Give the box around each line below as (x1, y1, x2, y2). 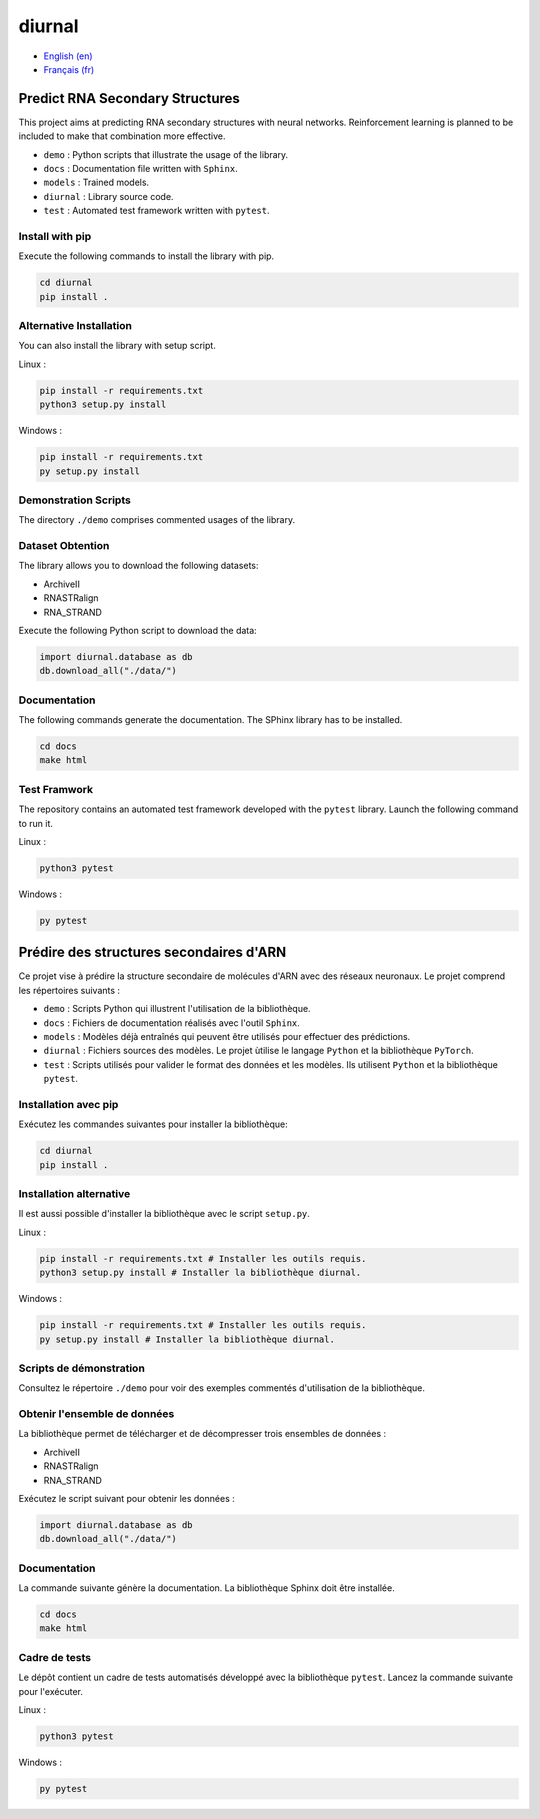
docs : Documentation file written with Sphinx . (43, 163, 239, 175)
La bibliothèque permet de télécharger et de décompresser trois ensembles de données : (18, 1428, 387, 1440)
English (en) (43, 50, 94, 62)
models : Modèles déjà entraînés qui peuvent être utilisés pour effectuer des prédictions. (43, 1031, 411, 1043)
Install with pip (18, 229, 92, 243)
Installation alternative (18, 1187, 131, 1201)
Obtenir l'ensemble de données (18, 1407, 175, 1421)
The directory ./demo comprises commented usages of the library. (18, 514, 295, 526)
